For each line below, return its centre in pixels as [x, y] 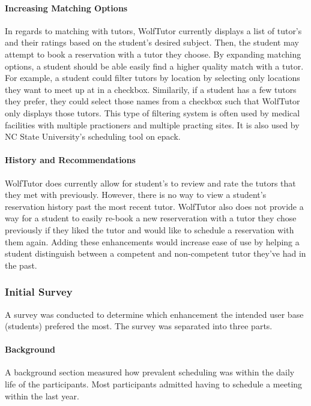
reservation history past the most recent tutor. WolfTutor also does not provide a [154, 206]
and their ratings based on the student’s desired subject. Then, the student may [152, 42]
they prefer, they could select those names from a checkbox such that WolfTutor [152, 101]
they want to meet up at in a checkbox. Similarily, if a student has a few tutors [151, 89]
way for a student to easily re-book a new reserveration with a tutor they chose [151, 218]
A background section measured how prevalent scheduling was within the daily [150, 372]
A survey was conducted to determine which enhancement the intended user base [154, 314]
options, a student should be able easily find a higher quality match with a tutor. [154, 66]
